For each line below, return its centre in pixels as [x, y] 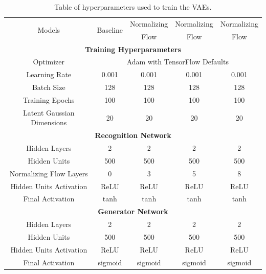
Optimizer [49, 62]
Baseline [110, 30]
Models [49, 30]
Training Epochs [49, 99]
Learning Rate [49, 74]
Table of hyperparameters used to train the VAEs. [133, 7]
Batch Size [49, 87]
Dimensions [49, 122]
